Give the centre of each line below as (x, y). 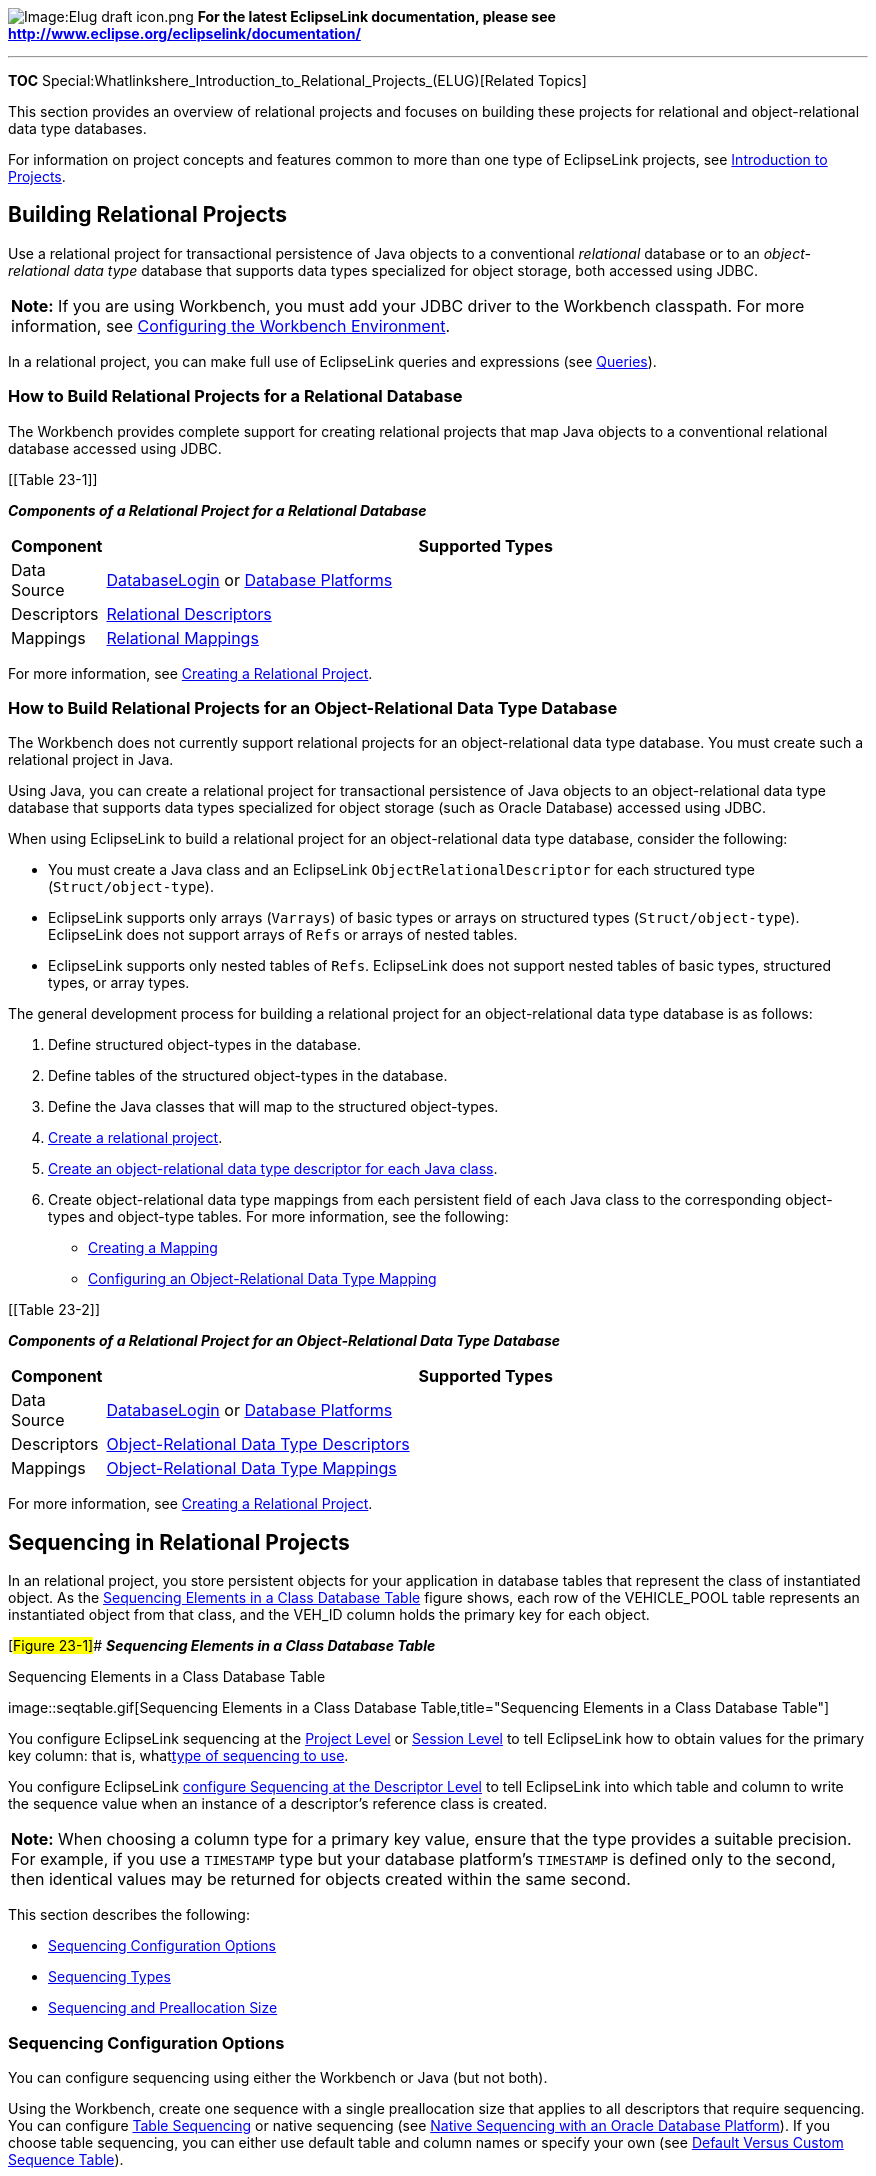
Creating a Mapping (153, 1248)
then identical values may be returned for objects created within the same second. (321, 1879)
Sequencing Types (109, 1977)
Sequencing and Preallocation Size (163, 2008)
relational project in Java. (91, 760)
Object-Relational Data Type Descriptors (258, 1444)
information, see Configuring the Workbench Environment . (231, 325)
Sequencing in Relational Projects (179, 1542)
